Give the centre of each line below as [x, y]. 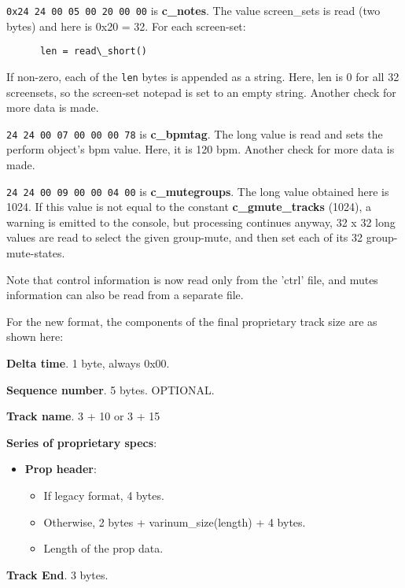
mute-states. [36, 253]
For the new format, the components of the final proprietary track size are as [192, 321]
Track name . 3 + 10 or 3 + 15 [83, 416]
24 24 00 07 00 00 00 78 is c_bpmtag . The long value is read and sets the [195, 133]
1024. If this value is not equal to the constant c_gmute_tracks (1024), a [189, 207]
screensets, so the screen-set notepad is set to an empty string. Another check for [201, 92]
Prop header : [61, 469]
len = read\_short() [93, 52]
